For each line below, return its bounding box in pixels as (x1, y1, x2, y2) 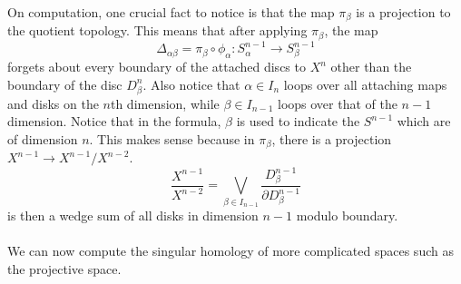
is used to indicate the (236, 112, 360, 131)
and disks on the (7, 93, 99, 113)
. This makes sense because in (89, 129, 255, 148)
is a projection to (356, 3, 451, 21)
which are (397, 112, 451, 131)
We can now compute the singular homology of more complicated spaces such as (7, 241, 454, 260)
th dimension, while (110, 93, 220, 113)
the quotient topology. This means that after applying (7, 21, 308, 40)
